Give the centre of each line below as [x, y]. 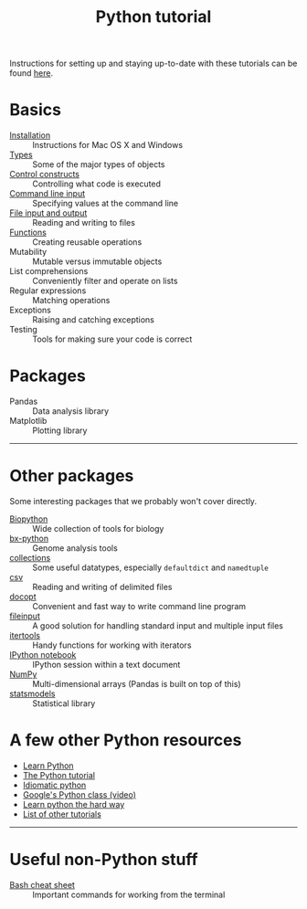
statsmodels [32, 693]
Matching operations [71, 301]
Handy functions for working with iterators [112, 645]
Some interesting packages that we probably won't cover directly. [133, 501]
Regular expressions [48, 291]
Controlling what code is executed [97, 184]
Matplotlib [28, 421]
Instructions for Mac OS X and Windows [108, 145]
